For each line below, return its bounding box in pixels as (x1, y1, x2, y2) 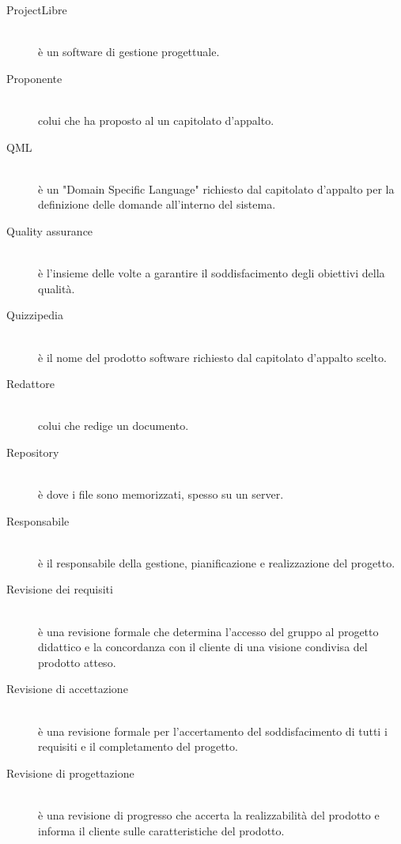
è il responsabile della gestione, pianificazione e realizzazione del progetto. (38, 554, 395, 571)
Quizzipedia (6, 307, 63, 323)
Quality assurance (6, 222, 93, 239)
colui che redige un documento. (38, 417, 189, 434)
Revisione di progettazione (6, 764, 134, 781)
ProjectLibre (6, 2, 67, 17)
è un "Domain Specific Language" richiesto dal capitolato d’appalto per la (38, 180, 395, 197)
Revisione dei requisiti (6, 581, 113, 597)
